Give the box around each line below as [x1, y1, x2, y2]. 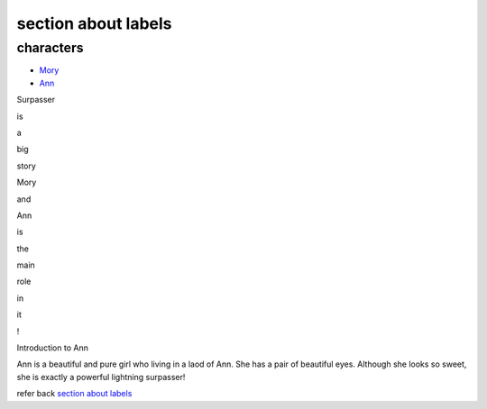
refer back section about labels [16, 388, 133, 399]
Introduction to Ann [16, 342, 89, 353]
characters [16, 40, 85, 56]
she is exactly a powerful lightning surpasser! [16, 371, 186, 382]
